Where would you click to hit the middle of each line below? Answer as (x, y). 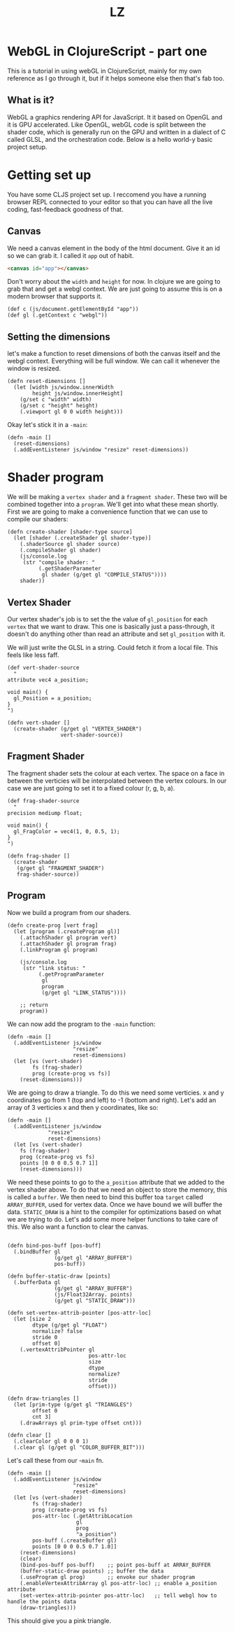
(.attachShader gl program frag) (68, 944)
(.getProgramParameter (71, 974)
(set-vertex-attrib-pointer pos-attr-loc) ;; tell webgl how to (118, 1595)
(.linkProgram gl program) (59, 950)
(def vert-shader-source (43, 667)
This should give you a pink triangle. (59, 1620)
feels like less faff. (33, 655)
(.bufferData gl (37, 1282)
